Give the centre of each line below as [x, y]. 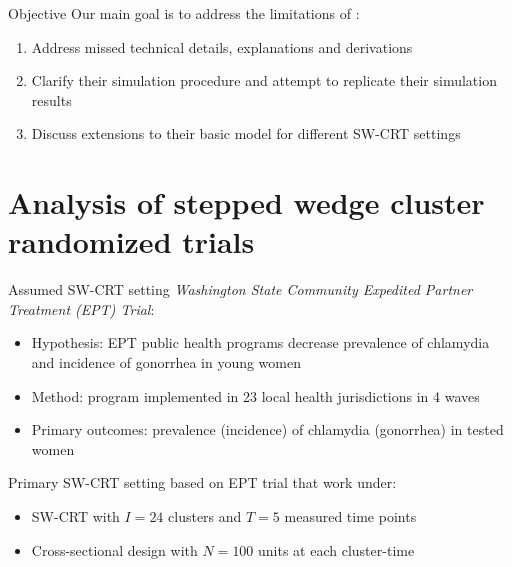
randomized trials [131, 241]
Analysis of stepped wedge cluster [246, 202]
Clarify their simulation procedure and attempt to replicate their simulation [264, 80]
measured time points [350, 516]
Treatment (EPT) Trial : [81, 308]
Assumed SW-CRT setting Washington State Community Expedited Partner [240, 289]
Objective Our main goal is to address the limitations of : [184, 13]
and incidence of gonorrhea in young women [166, 362]
